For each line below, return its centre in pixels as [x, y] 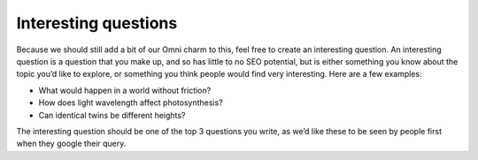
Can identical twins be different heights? [112, 115]
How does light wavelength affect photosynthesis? [131, 103]
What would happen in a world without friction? [125, 90]
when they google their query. [71, 144]
